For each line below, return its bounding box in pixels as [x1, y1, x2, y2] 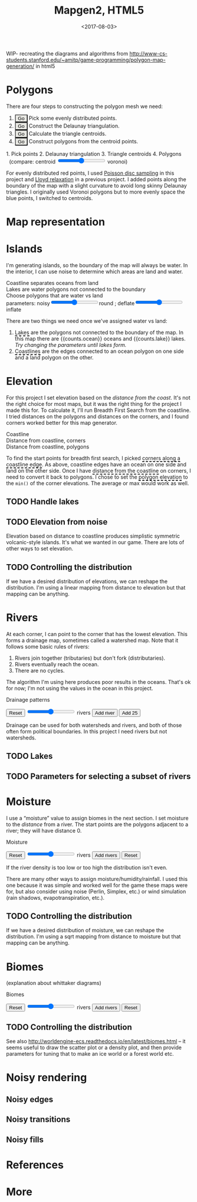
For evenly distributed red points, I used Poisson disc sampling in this [6, 169, 175, 176]
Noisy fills [6, 1134, 44, 1145]
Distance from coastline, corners [6, 437, 86, 444]
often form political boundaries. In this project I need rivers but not [6, 728, 168, 735]
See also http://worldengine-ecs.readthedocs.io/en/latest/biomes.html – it [6, 1038, 186, 1045]
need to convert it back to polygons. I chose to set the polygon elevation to [6, 473, 189, 480]
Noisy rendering [6, 1071, 87, 1085]
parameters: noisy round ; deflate [6, 300, 135, 307]
